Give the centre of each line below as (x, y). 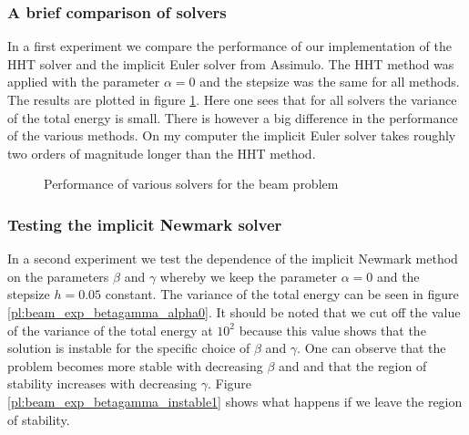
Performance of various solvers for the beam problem (191, 184)
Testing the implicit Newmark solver (145, 224)
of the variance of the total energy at (110, 330)
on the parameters (58, 276)
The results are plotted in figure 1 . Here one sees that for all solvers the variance (232, 99)
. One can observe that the (372, 348)
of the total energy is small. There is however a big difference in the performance (233, 117)
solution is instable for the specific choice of (129, 348)
